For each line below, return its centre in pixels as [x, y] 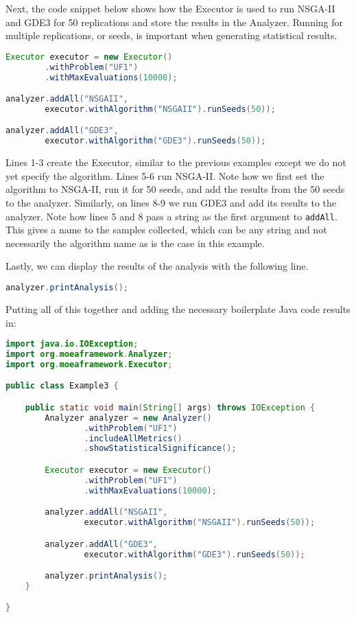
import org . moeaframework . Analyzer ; [89, 354]
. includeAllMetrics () [133, 438]
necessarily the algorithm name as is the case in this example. [135, 243]
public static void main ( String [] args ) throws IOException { [170, 407]
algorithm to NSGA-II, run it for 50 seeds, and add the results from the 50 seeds [175, 189]
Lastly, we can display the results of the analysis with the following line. [157, 266]
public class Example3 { [62, 386]
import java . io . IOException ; [72, 344]
